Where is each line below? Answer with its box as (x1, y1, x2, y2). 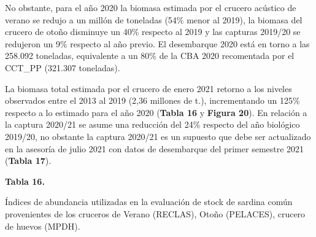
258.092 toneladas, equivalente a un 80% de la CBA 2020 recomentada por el (5, 49, 295, 62)
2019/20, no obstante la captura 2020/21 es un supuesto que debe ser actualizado (5, 130, 311, 142)
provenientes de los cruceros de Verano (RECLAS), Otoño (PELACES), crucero (5, 207, 306, 220)
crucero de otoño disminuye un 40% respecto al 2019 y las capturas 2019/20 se (5, 25, 301, 38)
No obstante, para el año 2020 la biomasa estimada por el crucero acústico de (5, 1, 296, 14)
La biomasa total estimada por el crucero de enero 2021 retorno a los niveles (5, 82, 292, 95)
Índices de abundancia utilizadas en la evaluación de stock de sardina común (5, 195, 293, 208)
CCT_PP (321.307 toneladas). (5, 61, 120, 74)
